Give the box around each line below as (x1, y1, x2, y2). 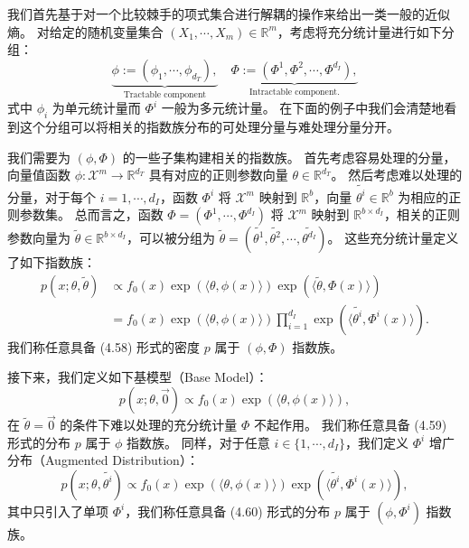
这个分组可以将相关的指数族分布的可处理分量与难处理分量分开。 (19, 117, 399, 136)
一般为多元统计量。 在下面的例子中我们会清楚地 (161, 98, 445, 117)
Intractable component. (249, 87, 340, 97)
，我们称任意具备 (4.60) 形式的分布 (125, 501, 331, 520)
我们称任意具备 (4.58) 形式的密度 (7, 337, 201, 356)
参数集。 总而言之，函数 (19, 205, 164, 224)
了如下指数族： (7, 253, 96, 272)
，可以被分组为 (126, 228, 215, 247)
